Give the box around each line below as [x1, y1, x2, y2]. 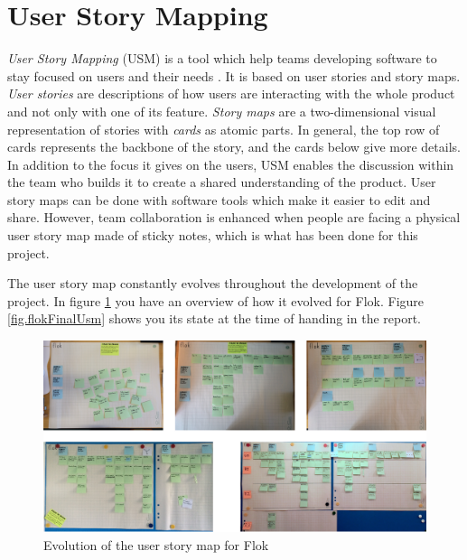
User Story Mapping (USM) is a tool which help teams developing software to [7, 49, 437, 68]
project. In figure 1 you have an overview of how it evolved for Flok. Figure [7, 291, 425, 310]
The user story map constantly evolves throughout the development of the [7, 274, 418, 293]
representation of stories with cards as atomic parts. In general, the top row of [7, 119, 440, 138]
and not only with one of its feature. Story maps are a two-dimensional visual [7, 101, 436, 120]
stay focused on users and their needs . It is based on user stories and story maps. [7, 66, 461, 85]
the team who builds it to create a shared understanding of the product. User [7, 173, 436, 191]
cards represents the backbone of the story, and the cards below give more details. [7, 137, 461, 156]
